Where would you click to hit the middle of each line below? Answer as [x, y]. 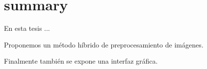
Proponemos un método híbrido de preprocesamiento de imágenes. [104, 44]
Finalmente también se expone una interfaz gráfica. [81, 61]
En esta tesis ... [27, 28]
